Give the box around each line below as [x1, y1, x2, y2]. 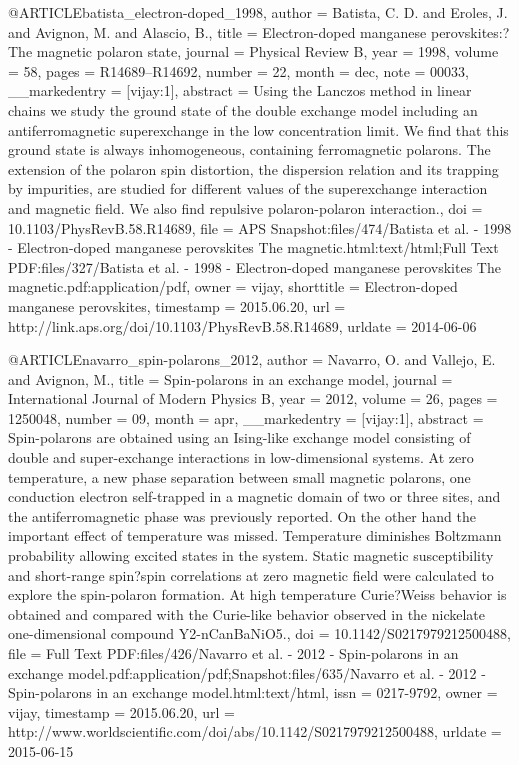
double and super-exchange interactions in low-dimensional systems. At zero [8, 447, 474, 468]
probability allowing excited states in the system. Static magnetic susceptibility [8, 545, 494, 566]
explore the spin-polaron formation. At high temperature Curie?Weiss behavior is [8, 584, 507, 605]
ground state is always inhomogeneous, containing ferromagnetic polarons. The [8, 139, 491, 160]
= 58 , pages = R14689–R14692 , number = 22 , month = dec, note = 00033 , [8, 60, 469, 81]
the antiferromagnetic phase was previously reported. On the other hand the [8, 505, 476, 526]
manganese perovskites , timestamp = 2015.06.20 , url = [8, 295, 346, 316]
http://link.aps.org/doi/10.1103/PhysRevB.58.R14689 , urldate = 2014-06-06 [8, 315, 477, 336]
